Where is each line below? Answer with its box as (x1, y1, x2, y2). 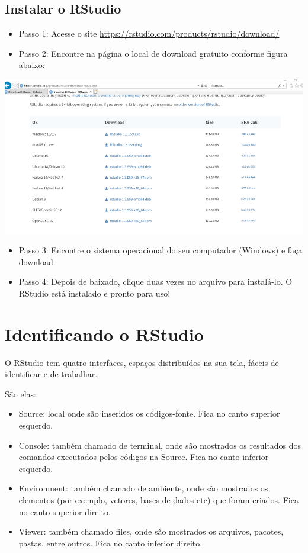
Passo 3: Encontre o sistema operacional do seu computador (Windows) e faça (18, 244, 303, 256)
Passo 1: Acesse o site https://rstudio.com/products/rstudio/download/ (18, 27, 280, 40)
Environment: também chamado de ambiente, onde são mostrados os (18, 482, 268, 494)
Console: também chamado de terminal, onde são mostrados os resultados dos (18, 439, 301, 451)
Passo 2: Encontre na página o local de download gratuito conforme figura (18, 47, 288, 59)
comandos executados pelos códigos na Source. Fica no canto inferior (18, 451, 269, 463)
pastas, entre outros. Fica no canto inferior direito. (18, 536, 203, 549)
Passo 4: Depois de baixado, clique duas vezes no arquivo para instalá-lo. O (18, 275, 293, 288)
